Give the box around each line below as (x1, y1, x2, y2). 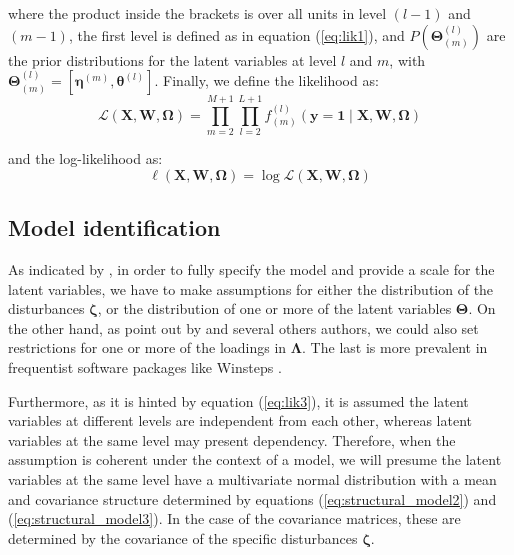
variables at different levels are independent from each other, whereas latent (8, 410, 472, 431)
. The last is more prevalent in (302, 337, 488, 358)
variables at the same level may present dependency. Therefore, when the (8, 429, 456, 450)
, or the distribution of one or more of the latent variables (97, 298, 452, 319)
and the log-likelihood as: (8, 148, 163, 169)
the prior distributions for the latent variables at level (8, 49, 337, 70)
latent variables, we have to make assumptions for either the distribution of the (8, 278, 494, 299)
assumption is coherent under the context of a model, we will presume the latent (8, 449, 502, 470)
